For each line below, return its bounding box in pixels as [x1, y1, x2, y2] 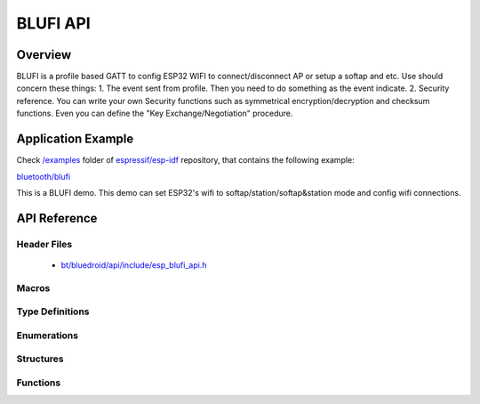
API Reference [16, 210, 98, 226]
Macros [16, 281, 51, 294]
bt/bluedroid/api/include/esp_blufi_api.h [60, 259, 207, 271]
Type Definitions [16, 305, 90, 318]
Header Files [16, 238, 73, 250]
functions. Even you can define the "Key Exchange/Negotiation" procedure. [16, 108, 293, 119]
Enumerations [16, 329, 79, 342]
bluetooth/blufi [16, 171, 71, 182]
